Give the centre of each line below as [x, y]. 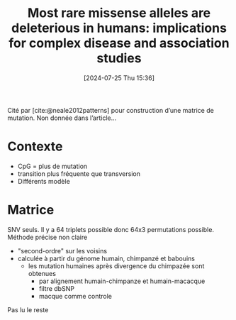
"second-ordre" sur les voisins [62, 250]
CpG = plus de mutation [52, 166]
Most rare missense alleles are [119, 13]
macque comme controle [75, 296]
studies [119, 59]
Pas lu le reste [28, 309]
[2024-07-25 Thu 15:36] [119, 78]
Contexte [35, 147]
